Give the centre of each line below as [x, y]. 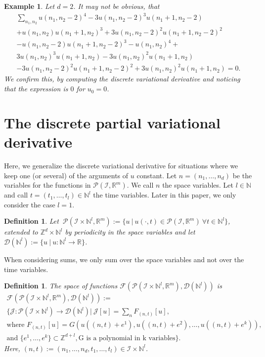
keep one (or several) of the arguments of [66, 175]
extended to [21, 232]
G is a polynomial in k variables [127, 338]
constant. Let [157, 175]
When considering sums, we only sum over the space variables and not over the [124, 259]
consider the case [30, 204]
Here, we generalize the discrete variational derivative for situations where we [121, 165]
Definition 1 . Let [31, 221]
